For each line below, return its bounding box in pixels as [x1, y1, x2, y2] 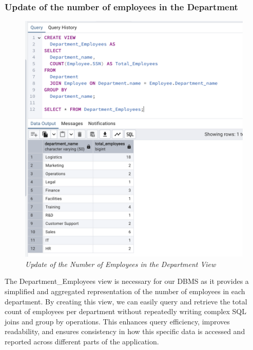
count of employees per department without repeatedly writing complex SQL [5, 306, 246, 317]
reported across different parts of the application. [5, 336, 159, 346]
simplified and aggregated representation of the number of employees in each [5, 285, 245, 296]
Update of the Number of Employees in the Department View [25, 258, 216, 269]
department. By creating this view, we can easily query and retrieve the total [5, 296, 247, 306]
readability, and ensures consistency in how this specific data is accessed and [5, 326, 245, 337]
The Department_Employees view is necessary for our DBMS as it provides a [5, 276, 249, 286]
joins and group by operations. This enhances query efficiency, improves [5, 316, 230, 326]
